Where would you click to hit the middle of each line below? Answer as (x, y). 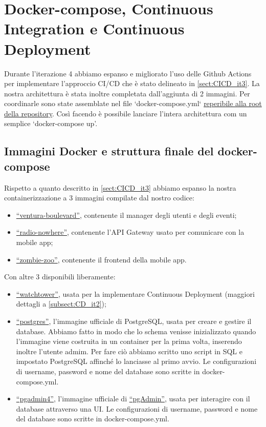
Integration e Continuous (94, 28)
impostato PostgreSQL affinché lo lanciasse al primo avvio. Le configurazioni (136, 361)
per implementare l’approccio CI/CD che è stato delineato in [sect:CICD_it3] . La (132, 83)
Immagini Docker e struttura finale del (109, 151)
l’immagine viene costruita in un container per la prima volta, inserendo (129, 341)
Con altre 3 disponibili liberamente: (60, 277)
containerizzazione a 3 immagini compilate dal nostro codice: (99, 198)
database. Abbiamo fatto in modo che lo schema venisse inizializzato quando (136, 331)
